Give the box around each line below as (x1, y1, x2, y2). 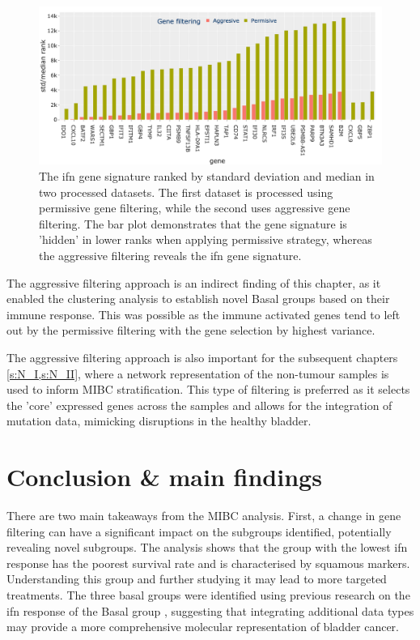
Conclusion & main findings (6, 460, 322, 493)
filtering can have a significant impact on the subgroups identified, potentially (6, 523, 392, 540)
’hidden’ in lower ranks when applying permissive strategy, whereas (39, 231, 372, 248)
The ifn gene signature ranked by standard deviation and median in (39, 168, 375, 185)
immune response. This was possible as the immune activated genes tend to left (6, 305, 401, 322)
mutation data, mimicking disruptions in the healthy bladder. (6, 412, 312, 429)
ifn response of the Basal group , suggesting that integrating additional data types (6, 602, 414, 619)
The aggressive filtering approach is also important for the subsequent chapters (6, 348, 398, 365)
